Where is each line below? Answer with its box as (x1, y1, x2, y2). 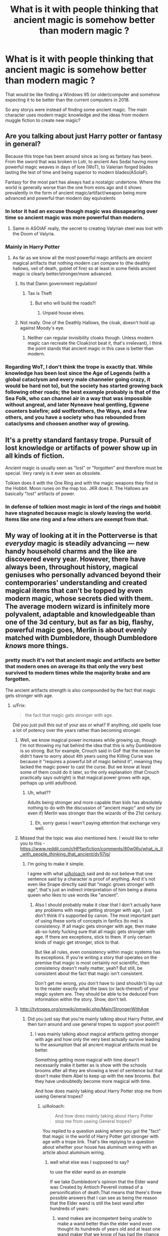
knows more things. (5, 642, 69, 650)
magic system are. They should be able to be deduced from (35, 991, 159, 997)
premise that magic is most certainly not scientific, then (35, 959, 149, 966)
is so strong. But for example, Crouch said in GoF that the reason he (20, 748, 160, 754)
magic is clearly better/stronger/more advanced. (12, 271, 113, 277)
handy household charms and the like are (5, 547, 137, 555)
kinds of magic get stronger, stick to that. (35, 939, 120, 945)
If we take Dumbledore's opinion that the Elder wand (50, 1179, 158, 1185)
